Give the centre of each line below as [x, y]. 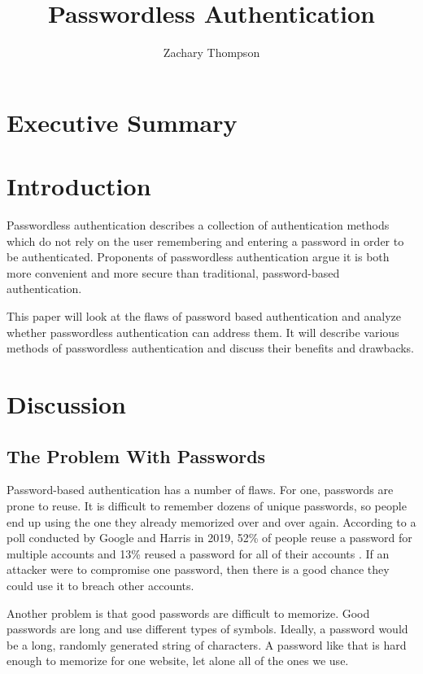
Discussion [66, 403]
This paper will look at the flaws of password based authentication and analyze [204, 316]
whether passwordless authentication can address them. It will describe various [203, 332]
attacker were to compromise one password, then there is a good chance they [198, 569]
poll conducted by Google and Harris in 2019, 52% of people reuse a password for [209, 538]
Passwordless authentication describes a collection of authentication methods [198, 225]
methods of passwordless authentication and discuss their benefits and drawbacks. [211, 348]
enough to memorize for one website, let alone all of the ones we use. [178, 661]
